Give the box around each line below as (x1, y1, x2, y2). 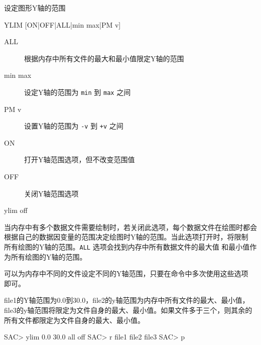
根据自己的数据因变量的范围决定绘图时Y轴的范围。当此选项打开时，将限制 (4, 232, 248, 242)
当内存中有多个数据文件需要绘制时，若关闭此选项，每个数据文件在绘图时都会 (4, 221, 257, 232)
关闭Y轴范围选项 (24, 188, 79, 198)
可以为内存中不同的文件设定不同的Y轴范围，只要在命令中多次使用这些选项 (4, 268, 248, 279)
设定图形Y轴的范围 (4, 3, 66, 13)
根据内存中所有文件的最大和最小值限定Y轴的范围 (24, 53, 184, 63)
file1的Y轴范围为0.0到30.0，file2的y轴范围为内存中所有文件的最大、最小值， (4, 295, 249, 305)
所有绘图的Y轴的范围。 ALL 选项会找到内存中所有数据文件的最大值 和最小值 (4, 242, 250, 252)
